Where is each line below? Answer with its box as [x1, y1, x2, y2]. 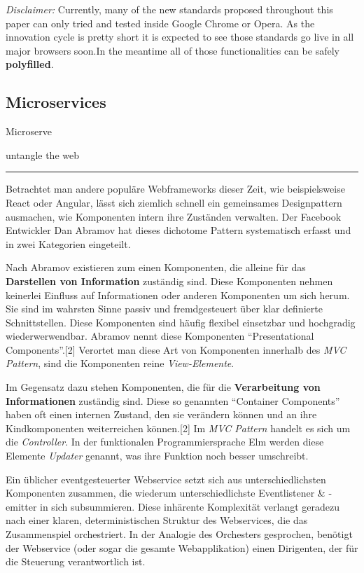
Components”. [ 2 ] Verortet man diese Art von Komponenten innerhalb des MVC [6, 342, 346, 357]
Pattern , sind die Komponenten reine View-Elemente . [6, 356, 234, 371]
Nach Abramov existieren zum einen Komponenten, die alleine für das [6, 260, 306, 275]
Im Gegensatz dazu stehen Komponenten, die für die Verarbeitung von [6, 380, 321, 394]
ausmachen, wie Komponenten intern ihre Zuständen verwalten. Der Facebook [6, 209, 342, 223]
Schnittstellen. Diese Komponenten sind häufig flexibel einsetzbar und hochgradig [6, 315, 356, 329]
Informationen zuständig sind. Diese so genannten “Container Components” [6, 393, 340, 408]
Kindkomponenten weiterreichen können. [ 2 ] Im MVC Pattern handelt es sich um [6, 420, 351, 435]
